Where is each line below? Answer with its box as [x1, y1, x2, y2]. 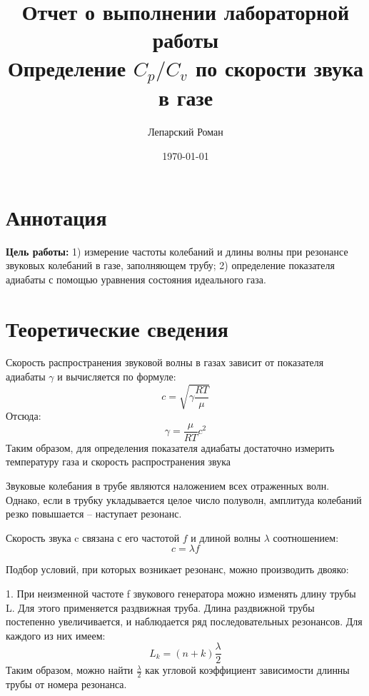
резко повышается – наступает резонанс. [6, 506, 182, 521]
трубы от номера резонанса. [6, 677, 127, 692]
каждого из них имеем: [6, 627, 106, 642]
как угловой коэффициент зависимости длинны [145, 662, 350, 677]
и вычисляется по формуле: [57, 369, 176, 384]
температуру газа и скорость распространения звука [6, 454, 231, 469]
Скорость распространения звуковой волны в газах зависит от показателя [6, 355, 324, 370]
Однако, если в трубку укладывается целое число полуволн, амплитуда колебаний [6, 492, 362, 507]
